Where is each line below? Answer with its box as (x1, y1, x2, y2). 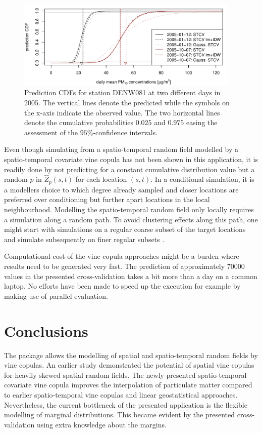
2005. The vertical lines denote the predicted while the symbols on (24, 97, 230, 108)
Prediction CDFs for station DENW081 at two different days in (24, 87, 221, 98)
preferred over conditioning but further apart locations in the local (4, 194, 210, 205)
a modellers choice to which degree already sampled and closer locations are (4, 184, 239, 194)
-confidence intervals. (93, 127, 158, 137)
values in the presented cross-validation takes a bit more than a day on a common (4, 270, 257, 281)
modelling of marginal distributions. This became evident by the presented (4, 409, 235, 420)
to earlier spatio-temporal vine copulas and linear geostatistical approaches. (4, 389, 238, 400)
